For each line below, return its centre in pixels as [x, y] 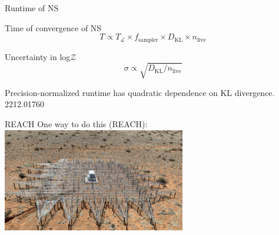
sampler [148, 40]
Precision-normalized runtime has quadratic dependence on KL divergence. [140, 92]
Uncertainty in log [38, 56]
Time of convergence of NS [53, 27]
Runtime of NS [32, 8]
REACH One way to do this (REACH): [76, 123]
